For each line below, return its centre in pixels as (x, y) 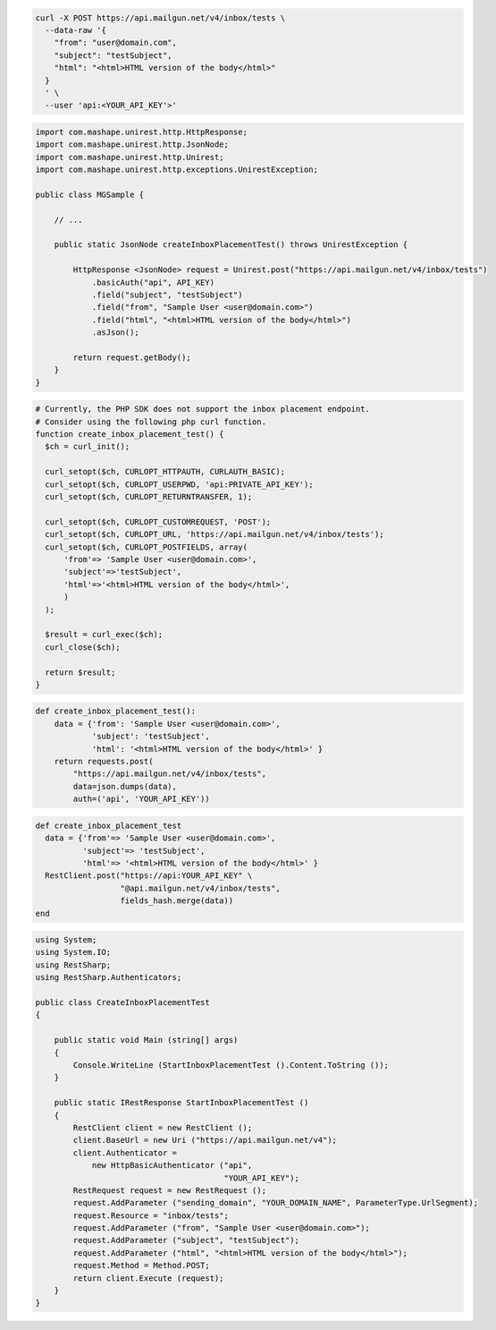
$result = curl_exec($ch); (104, 635)
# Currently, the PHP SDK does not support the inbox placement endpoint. (203, 409)
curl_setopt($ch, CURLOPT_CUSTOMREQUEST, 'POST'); (158, 522)
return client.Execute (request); (148, 1278)
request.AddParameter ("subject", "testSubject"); (186, 1240)
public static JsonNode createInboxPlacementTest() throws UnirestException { (231, 245)
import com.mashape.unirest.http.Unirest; (130, 157)
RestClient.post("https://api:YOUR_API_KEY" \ (149, 876)
